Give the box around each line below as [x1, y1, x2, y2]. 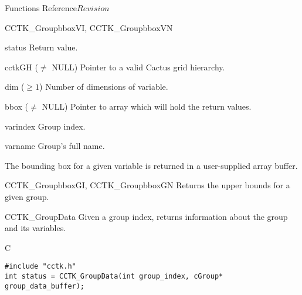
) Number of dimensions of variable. [39, 80, 168, 93]
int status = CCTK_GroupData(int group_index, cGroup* [5, 272, 223, 280]
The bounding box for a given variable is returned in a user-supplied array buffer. [5, 159, 298, 171]
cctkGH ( [5, 60, 38, 73]
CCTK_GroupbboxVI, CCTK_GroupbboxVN [5, 21, 173, 33]
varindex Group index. [5, 120, 86, 132]
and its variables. [5, 222, 66, 234]
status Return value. [5, 41, 78, 53]
